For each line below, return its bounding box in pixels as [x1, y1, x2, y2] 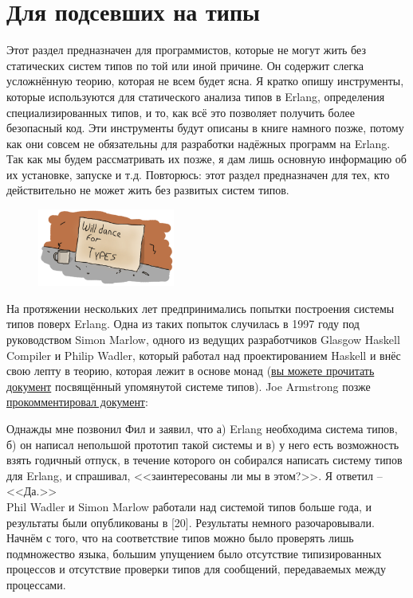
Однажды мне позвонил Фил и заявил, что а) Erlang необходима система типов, [6, 420, 398, 436]
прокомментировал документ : [6, 393, 148, 410]
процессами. [6, 576, 66, 592]
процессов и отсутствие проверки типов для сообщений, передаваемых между [6, 561, 386, 577]
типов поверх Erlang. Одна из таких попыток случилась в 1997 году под [6, 315, 360, 332]
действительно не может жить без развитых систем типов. [6, 182, 289, 198]
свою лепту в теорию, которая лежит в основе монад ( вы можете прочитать [6, 362, 375, 379]
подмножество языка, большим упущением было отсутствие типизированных [6, 545, 382, 561]
